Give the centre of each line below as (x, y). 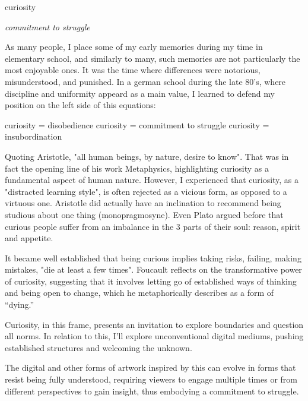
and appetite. (29, 238)
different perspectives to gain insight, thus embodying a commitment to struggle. (152, 391)
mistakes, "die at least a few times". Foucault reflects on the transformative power (153, 269)
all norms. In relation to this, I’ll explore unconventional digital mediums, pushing (154, 336)
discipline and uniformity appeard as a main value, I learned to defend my (140, 93)
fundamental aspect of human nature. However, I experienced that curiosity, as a (152, 180)
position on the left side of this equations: (80, 105)
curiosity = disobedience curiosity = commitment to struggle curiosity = (137, 124)
